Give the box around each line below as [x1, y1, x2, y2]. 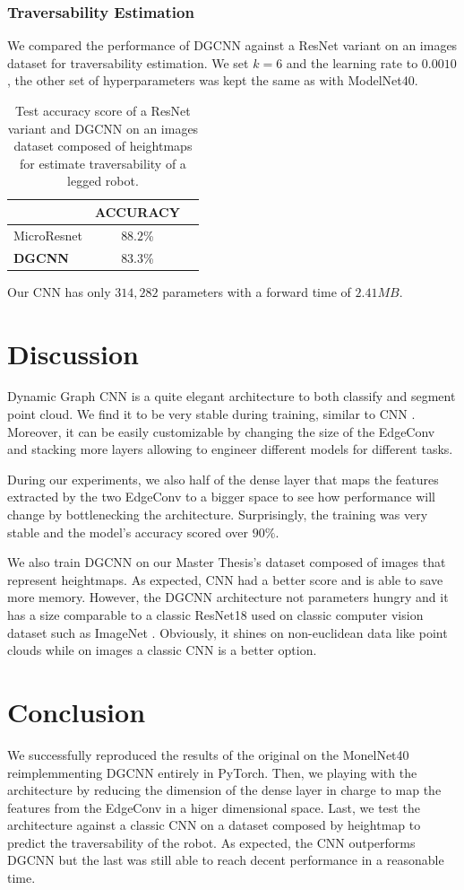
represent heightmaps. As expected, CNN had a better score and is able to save [7, 570, 443, 589]
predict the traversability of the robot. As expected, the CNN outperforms [7, 833, 416, 851]
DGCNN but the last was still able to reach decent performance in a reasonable [7, 851, 444, 869]
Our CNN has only [7, 282, 111, 301]
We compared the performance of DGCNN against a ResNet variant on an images [7, 36, 458, 55]
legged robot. [67, 171, 139, 190]
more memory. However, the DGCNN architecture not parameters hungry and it [7, 588, 449, 606]
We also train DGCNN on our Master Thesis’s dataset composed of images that [7, 553, 446, 572]
